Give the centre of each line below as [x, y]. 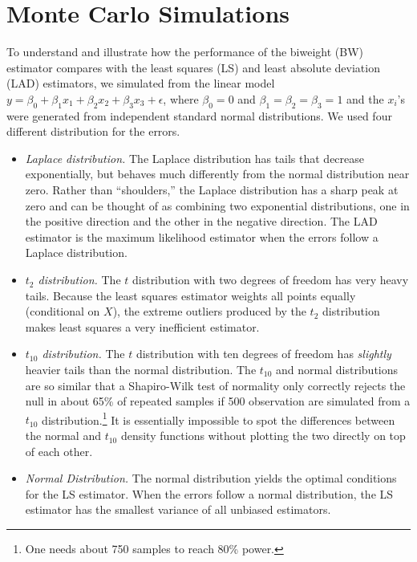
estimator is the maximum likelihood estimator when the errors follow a [202, 236]
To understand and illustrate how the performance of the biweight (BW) [185, 52]
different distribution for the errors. [93, 131]
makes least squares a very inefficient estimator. [142, 326]
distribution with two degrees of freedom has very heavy [270, 280]
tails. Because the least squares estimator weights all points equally [190, 295]
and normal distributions [337, 370]
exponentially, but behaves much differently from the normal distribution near [217, 174]
